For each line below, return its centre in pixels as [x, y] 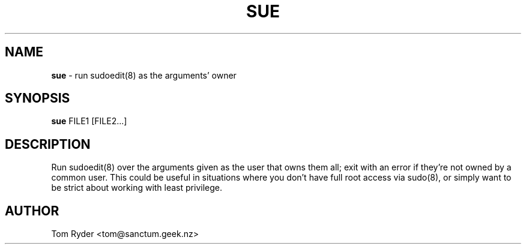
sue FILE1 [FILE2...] [89, 121]
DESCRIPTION [48, 144]
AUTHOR [32, 211]
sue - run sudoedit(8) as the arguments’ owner [144, 75]
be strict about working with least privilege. [137, 188]
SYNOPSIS [38, 98]
